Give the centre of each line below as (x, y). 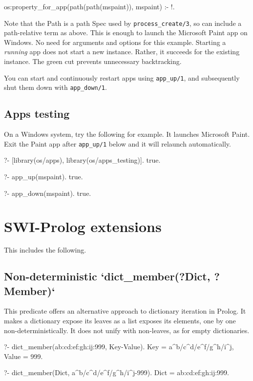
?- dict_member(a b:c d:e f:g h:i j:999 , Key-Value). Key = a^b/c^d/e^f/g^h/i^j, (119, 347)
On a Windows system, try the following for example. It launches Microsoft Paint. (127, 134)
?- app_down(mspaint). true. (48, 193)
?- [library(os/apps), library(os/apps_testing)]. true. (82, 160)
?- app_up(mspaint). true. (43, 176)
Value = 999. (23, 356)
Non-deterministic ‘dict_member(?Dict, (107, 276)
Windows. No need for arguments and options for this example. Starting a (115, 42)
